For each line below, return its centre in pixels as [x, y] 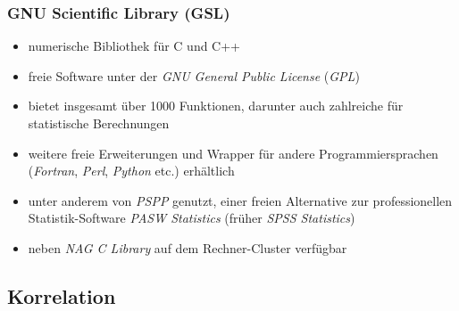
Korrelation [62, 295]
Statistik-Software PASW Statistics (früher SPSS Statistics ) [192, 218]
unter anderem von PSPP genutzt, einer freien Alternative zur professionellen [240, 200]
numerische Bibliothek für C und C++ [134, 46]
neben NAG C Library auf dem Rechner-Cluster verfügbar [188, 247]
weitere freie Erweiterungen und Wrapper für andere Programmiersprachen [233, 153]
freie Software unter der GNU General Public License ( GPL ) [194, 75]
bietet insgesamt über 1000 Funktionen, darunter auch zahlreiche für [216, 106]
